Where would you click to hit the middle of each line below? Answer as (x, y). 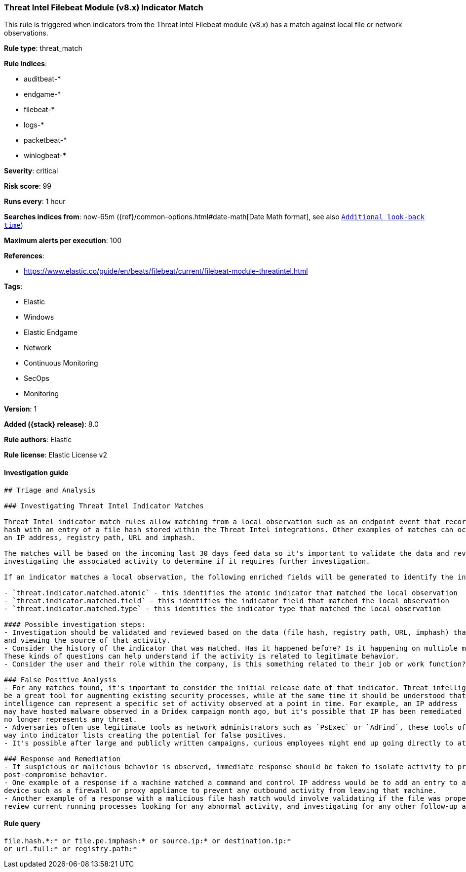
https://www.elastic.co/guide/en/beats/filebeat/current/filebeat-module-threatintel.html (166, 271)
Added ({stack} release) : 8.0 (51, 424)
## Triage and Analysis (50, 490)
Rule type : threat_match (43, 48)
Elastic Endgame (51, 332)
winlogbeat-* (45, 156)
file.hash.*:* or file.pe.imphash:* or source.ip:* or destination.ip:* (148, 841)
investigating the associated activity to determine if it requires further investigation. (187, 561)
